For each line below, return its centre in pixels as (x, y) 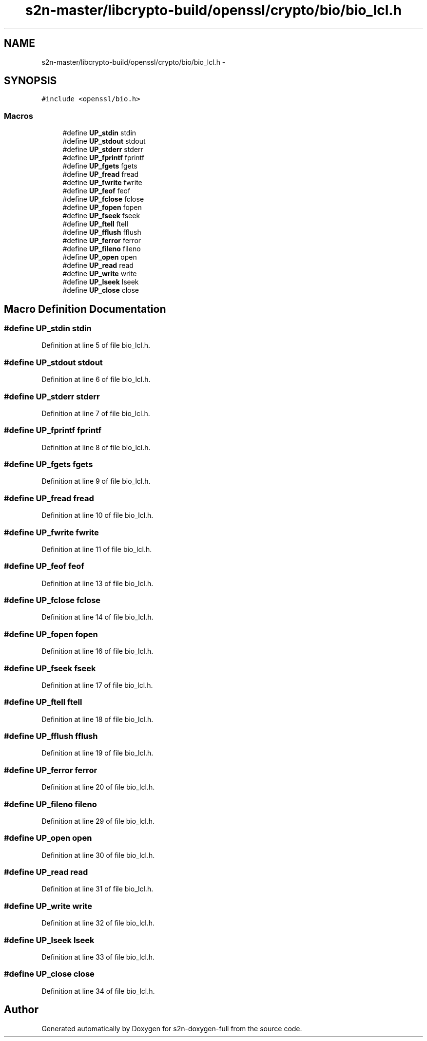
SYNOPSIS (30, 81)
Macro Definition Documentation (85, 309)
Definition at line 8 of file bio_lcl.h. (96, 447)
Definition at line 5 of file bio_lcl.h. (96, 345)
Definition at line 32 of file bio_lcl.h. (98, 923)
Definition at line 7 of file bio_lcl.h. (96, 413)
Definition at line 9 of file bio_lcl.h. (96, 481)
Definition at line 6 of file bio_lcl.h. (96, 379)
